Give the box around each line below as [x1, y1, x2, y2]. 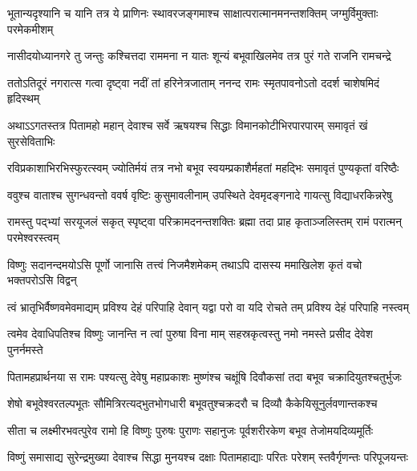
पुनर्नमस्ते [7, 340, 43, 357]
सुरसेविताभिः [7, 132, 55, 149]
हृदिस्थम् [7, 90, 40, 107]
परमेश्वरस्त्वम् [7, 228, 59, 245]
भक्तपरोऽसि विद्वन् [7, 272, 77, 288]
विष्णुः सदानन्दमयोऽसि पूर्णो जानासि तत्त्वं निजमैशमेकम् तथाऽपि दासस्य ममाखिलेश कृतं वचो [7, 256, 362, 272]
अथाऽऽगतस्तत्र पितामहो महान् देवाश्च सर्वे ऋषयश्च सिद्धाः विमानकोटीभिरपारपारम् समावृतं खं [7, 116, 368, 133]
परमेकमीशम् [7, 20, 54, 37]
